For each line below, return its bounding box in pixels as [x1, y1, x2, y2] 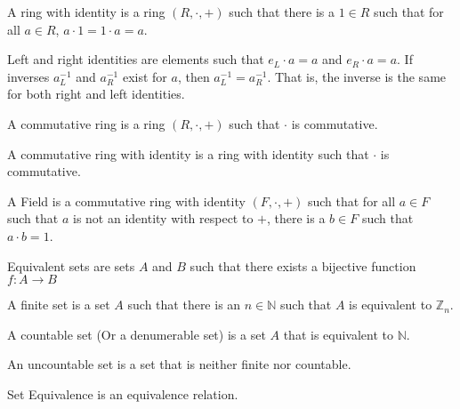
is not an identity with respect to [72, 209, 254, 228]
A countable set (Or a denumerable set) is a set [7, 325, 266, 343]
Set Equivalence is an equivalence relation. [7, 384, 238, 403]
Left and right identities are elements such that [7, 50, 264, 68]
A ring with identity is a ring [7, 3, 165, 20]
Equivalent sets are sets [7, 256, 135, 275]
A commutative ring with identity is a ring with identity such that [7, 144, 369, 163]
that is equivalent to [283, 325, 394, 343]
